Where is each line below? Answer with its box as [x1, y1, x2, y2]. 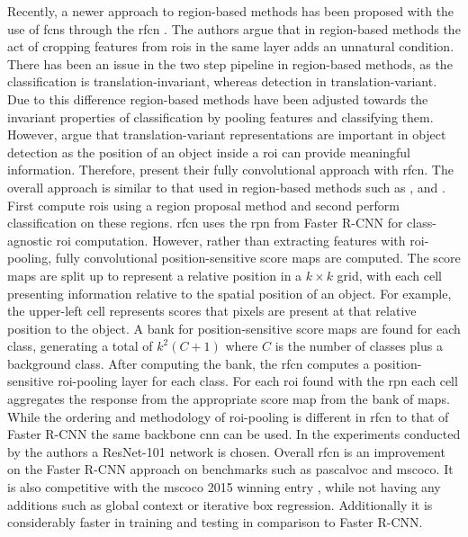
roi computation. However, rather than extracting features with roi [56, 230, 425, 249]
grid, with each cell [337, 265, 442, 284]
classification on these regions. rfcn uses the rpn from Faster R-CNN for [7, 213, 403, 232]
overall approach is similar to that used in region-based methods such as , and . [7, 177, 445, 196]
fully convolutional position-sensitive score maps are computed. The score [55, 248, 461, 267]
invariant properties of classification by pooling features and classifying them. [7, 107, 434, 126]
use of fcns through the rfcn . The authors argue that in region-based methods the [7, 19, 461, 38]
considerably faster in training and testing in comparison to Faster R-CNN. [7, 513, 423, 532]
